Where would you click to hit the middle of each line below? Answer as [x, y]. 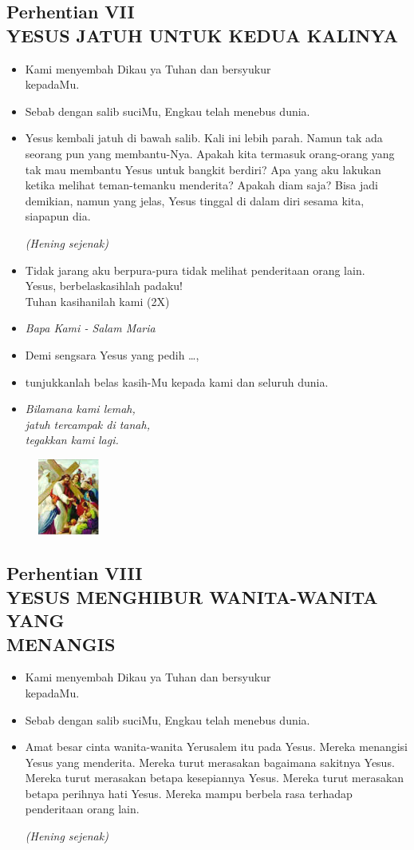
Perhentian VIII [75, 573]
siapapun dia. [58, 216]
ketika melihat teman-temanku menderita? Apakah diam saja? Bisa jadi [201, 185]
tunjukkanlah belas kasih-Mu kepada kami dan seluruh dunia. [177, 381]
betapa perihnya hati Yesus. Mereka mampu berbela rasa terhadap [189, 793]
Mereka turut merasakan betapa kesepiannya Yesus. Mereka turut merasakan [215, 778]
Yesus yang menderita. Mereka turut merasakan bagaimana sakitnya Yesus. [210, 762]
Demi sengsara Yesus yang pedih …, [112, 354]
